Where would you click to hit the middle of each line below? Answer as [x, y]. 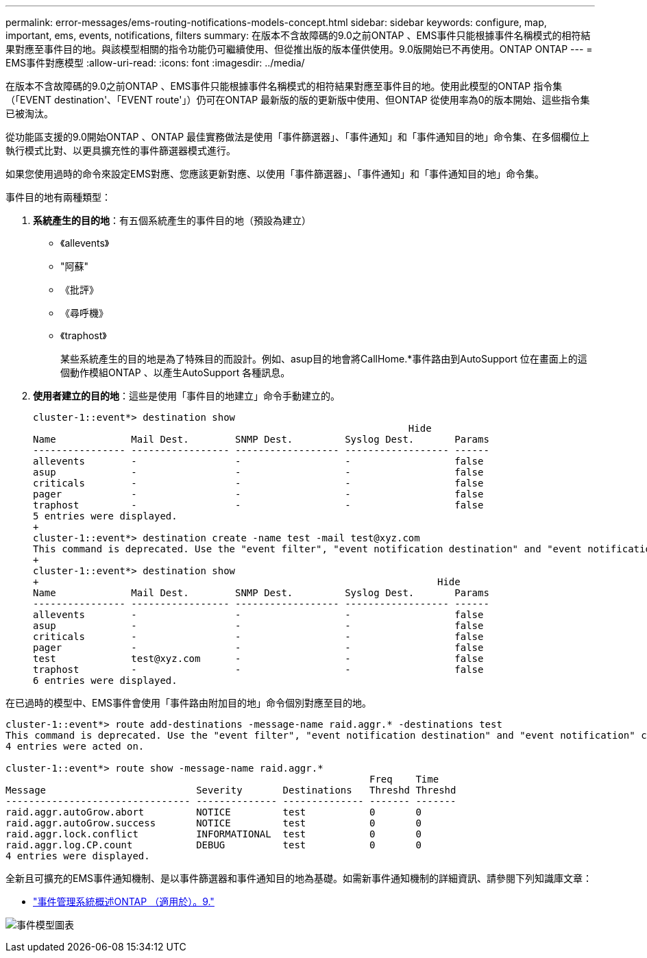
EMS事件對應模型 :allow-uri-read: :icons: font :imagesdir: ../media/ [155, 63]
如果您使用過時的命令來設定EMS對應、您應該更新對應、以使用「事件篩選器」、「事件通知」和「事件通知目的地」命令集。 [275, 174]
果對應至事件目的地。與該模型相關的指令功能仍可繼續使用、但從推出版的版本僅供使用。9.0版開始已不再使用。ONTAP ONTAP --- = [299, 49]
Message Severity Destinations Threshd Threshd [231, 790]
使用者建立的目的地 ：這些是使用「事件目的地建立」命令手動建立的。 [186, 396]
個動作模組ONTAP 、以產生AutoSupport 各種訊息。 [175, 372]
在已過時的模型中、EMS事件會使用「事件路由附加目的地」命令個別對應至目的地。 [189, 703]
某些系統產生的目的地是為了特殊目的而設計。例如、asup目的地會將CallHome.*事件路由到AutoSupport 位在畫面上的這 [324, 359]
